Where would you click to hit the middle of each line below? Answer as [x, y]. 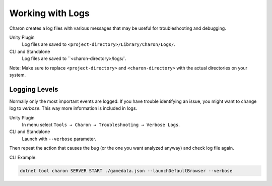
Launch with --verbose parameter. [59, 139]
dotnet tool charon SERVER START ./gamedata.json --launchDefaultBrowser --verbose [126, 171]
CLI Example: [23, 157]
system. [18, 75]
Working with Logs [50, 13]
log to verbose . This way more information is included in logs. [73, 108]
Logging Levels [34, 89]
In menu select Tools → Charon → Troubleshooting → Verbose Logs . [101, 125]
